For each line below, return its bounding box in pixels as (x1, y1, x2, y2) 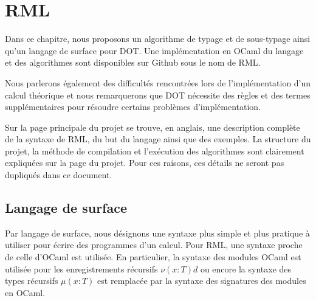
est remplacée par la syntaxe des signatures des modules (97, 274, 306, 287)
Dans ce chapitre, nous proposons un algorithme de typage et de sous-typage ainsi (5, 32, 311, 45)
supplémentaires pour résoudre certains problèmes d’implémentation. (5, 100, 261, 113)
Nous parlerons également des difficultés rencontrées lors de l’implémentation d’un (5, 76, 311, 89)
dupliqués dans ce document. (5, 168, 112, 181)
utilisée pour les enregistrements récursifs (5, 262, 158, 275)
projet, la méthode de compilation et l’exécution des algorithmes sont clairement (5, 144, 304, 157)
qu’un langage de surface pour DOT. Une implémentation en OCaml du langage (5, 44, 304, 57)
